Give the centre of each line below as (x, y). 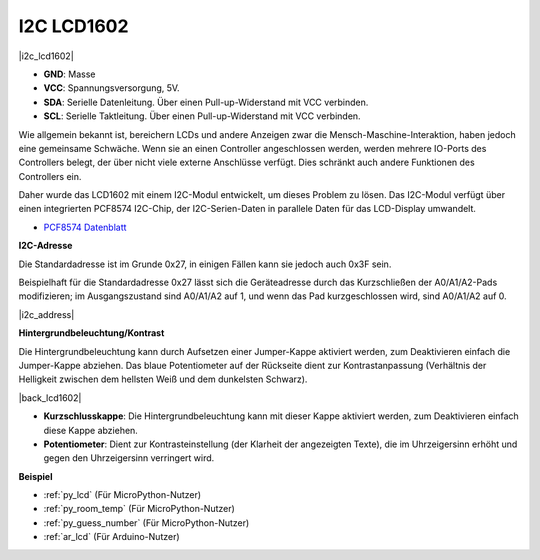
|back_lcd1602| (50, 397)
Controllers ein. (50, 176)
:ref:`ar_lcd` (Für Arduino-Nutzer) (111, 537)
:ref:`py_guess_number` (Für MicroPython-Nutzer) (146, 522)
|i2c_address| (46, 314)
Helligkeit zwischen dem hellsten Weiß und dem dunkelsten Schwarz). (163, 379)
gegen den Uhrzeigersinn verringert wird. (129, 458)
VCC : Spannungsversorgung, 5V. (111, 88)
